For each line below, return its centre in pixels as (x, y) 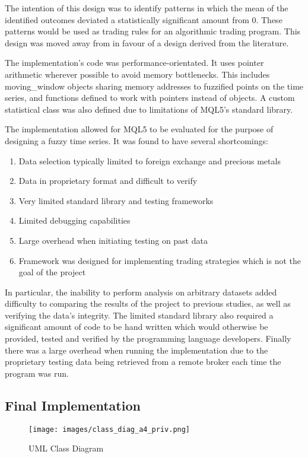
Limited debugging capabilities (74, 220)
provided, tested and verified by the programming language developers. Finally (148, 338)
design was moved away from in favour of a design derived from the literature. (147, 42)
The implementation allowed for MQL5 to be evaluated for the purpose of (139, 129)
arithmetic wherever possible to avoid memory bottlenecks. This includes (137, 74)
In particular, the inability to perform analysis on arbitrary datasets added (141, 292)
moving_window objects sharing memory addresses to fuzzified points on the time (154, 86)
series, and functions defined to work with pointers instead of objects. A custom (150, 98)
